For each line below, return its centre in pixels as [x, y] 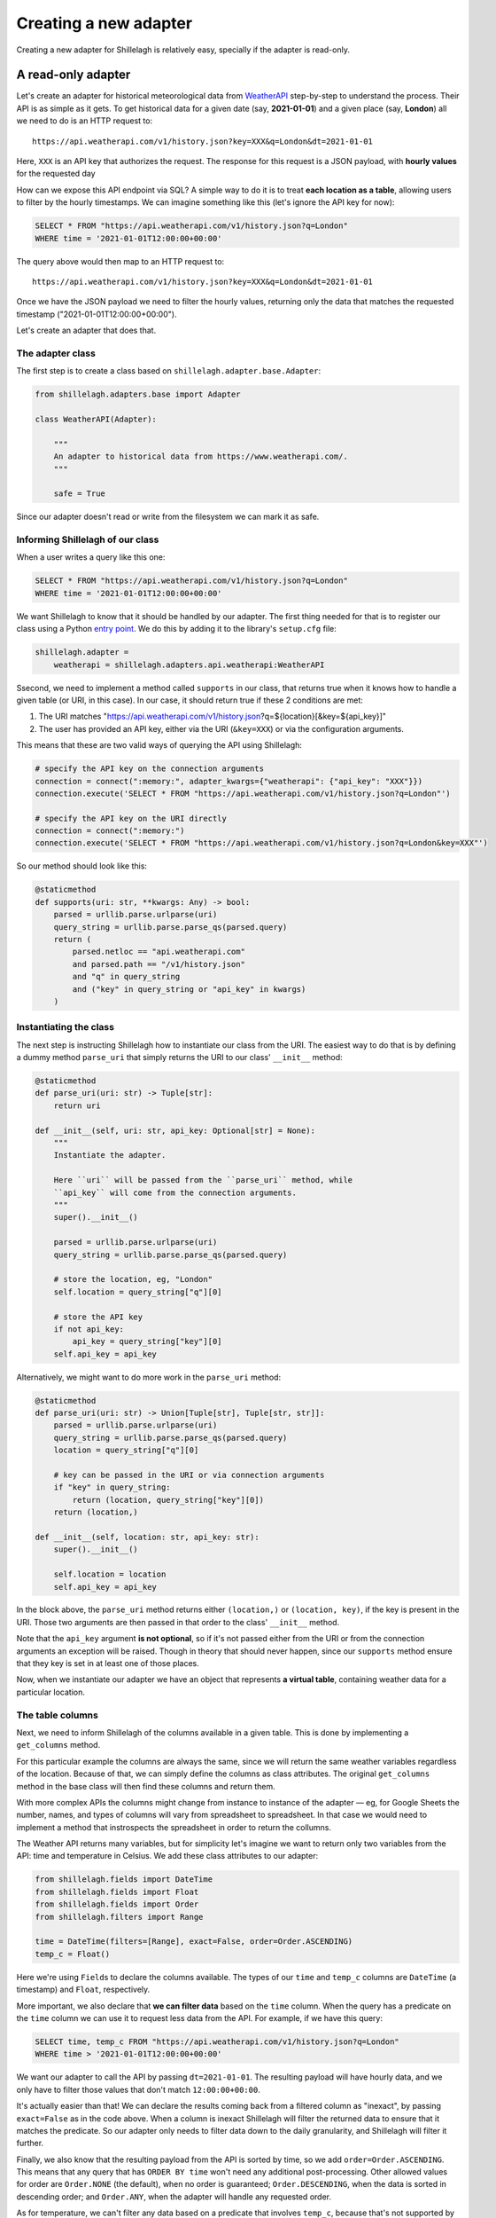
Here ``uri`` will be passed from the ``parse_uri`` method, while [203, 1180]
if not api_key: [89, 1329]
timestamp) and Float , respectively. [83, 1990]
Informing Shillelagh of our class [88, 539]
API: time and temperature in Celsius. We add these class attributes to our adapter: [167, 1856]
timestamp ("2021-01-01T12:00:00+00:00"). [97, 314]
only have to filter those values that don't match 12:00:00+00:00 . [138, 2089]
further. [30, 2143]
